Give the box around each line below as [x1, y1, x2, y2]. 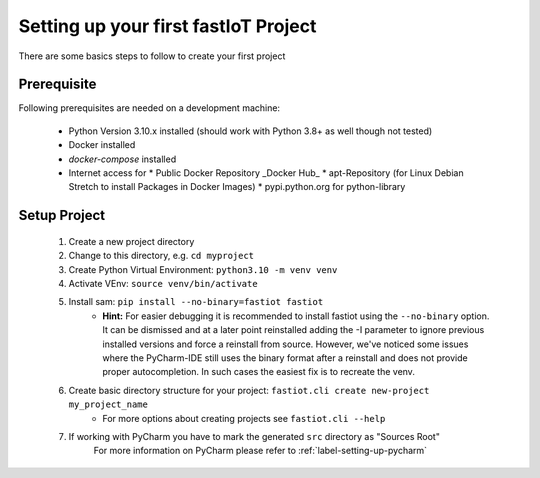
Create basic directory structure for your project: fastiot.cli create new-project [68, 384, 430, 396]
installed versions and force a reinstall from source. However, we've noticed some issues [102, 338, 469, 350]
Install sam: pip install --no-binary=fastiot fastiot [68, 296, 324, 308]
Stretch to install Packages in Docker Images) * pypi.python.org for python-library [68, 181, 406, 193]
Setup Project [18, 207, 106, 224]
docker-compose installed [68, 153, 177, 165]
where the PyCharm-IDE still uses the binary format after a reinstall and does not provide [102, 351, 469, 364]
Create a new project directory [68, 235, 195, 247]
